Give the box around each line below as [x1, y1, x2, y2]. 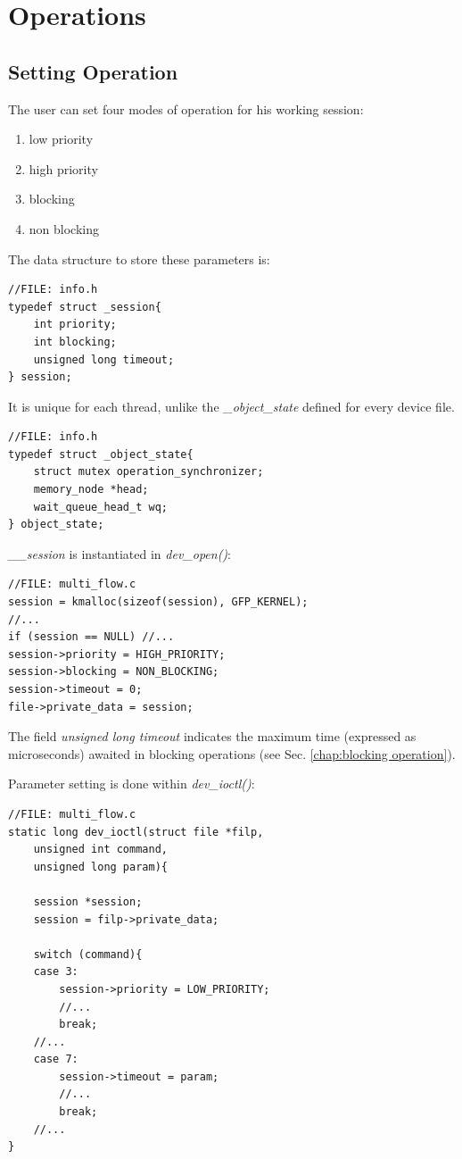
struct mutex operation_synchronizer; [33, 465, 264, 479]
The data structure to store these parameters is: [8, 249, 270, 268]
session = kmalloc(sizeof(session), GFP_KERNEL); [8, 596, 309, 609]
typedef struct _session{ [8, 300, 161, 313]
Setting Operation [8, 57, 178, 85]
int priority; [33, 318, 117, 331]
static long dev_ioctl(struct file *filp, [8, 825, 264, 838]
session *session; [33, 895, 143, 908]
